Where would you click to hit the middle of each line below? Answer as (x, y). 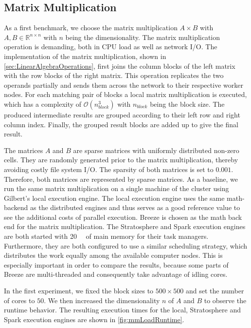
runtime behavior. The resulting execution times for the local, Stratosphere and (122, 310)
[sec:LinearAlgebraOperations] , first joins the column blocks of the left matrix (120, 66)
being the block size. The (187, 104)
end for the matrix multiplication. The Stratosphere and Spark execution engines (125, 226)
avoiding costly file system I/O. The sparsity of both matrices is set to (109, 169)
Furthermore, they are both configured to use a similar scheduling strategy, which (126, 245)
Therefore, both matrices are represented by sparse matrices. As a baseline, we (121, 179)
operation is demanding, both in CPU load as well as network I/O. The (111, 47)
